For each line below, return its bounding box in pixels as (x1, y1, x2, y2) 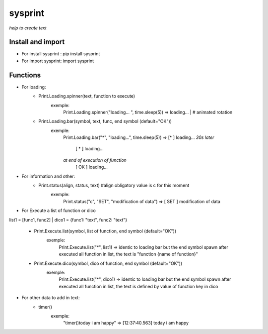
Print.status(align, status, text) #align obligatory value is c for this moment (38, 182, 190, 189)
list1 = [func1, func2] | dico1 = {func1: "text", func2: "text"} (9, 217, 128, 223)
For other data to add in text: (21, 295, 80, 301)
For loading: (21, 84, 46, 90)
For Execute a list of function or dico (21, 208, 96, 214)
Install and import (9, 38, 65, 46)
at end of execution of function (63, 157, 127, 163)
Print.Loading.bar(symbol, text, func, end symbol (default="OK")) (38, 118, 172, 124)
